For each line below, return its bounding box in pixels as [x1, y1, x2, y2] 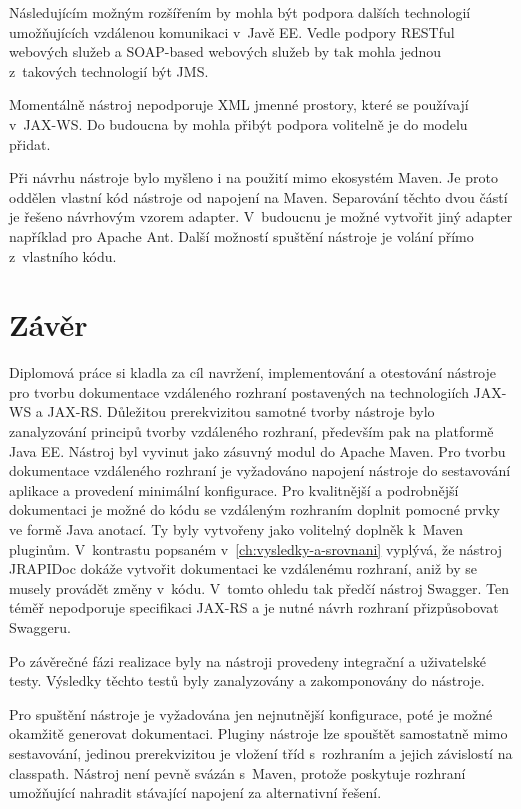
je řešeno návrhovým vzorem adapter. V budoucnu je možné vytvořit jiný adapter [9, 206, 513, 227]
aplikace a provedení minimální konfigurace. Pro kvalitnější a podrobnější [9, 479, 459, 500]
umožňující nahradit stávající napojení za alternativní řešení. [9, 782, 382, 803]
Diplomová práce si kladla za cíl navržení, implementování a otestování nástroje [9, 362, 497, 383]
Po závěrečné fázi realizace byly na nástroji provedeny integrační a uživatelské [9, 650, 486, 671]
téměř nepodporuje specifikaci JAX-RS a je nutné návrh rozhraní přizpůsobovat [9, 597, 499, 618]
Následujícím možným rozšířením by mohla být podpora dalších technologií [9, 2, 471, 22]
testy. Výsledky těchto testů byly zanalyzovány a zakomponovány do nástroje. [9, 670, 485, 691]
